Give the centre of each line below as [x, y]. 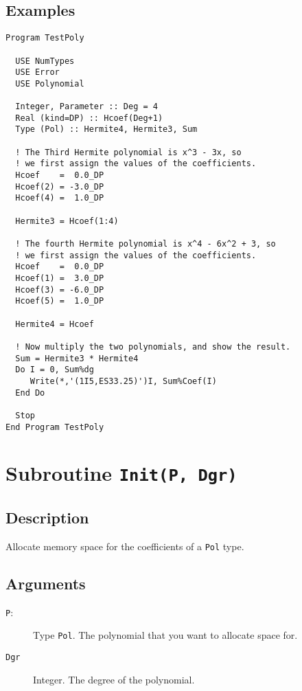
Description [47, 518]
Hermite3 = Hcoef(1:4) [67, 221]
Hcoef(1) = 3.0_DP [60, 278]
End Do [30, 393]
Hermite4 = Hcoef [55, 324]
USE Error [37, 72]
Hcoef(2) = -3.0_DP [60, 186]
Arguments [46, 583]
